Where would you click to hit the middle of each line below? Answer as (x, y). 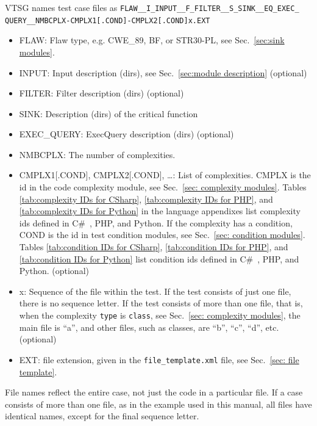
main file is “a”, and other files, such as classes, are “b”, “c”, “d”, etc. (149, 327)
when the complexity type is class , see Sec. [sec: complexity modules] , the (160, 315)
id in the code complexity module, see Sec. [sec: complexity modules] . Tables (163, 187)
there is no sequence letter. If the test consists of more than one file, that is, (161, 303)
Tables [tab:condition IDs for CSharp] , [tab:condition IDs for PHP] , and (154, 247)
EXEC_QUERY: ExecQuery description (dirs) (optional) (126, 134)
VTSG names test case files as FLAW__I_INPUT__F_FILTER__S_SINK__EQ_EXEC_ (152, 7)
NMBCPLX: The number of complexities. (97, 154)
